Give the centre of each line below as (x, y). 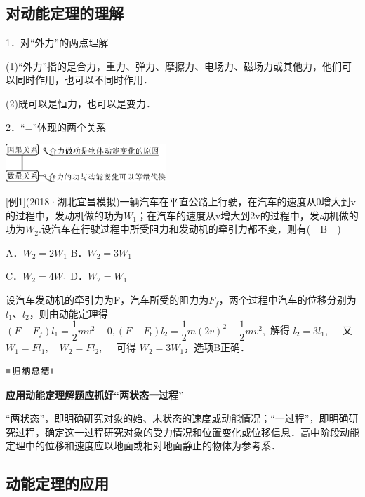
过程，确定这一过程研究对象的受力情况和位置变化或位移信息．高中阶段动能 (187, 431)
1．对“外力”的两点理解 (57, 42)
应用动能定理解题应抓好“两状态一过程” (95, 394)
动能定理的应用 (57, 483)
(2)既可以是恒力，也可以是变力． (81, 103)
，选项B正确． (217, 347)
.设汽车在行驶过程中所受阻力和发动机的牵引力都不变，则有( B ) (190, 229)
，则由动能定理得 (68, 313)
